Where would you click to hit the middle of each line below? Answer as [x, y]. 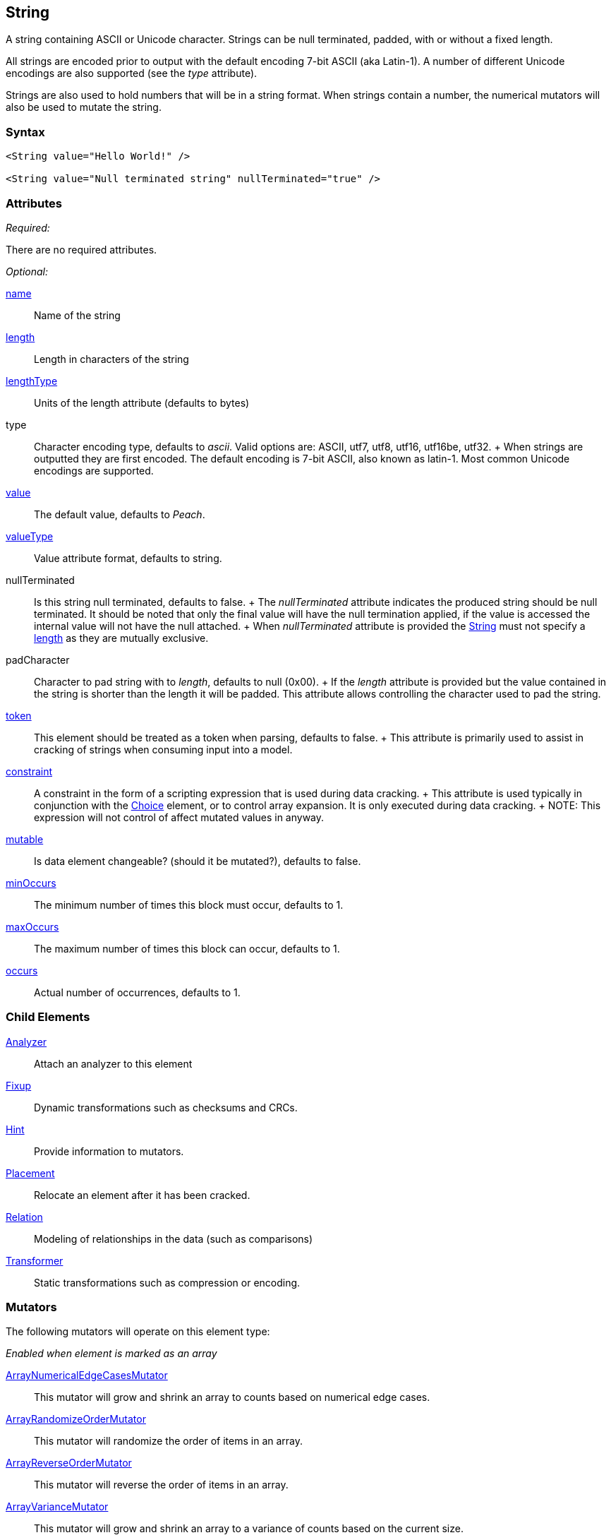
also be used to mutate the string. [84, 107]
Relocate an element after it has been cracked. [142, 1195]
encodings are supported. [94, 470]
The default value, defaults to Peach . [120, 514]
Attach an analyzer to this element [113, 1063]
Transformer [35, 1260]
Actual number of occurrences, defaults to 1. [137, 992]
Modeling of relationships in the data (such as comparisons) [174, 1238]
